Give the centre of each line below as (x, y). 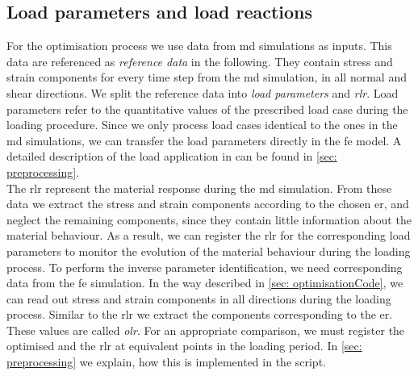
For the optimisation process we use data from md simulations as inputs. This (199, 46)
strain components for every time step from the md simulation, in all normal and (207, 77)
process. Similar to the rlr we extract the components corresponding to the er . (200, 314)
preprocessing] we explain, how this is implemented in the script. (166, 362)
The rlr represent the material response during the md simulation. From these (199, 188)
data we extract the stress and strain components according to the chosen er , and (208, 204)
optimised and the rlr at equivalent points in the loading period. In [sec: (184, 346)
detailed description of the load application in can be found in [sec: (172, 156)
